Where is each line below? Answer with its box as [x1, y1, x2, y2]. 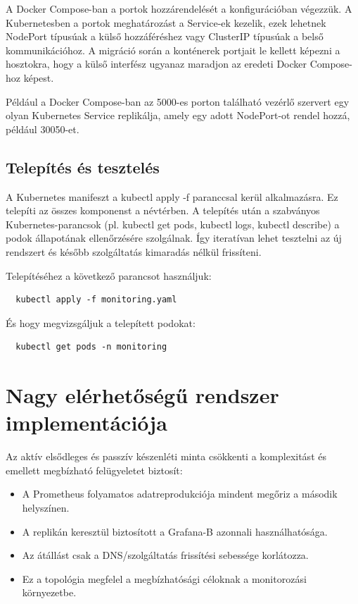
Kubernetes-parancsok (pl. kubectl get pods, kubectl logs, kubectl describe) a [6, 216, 340, 231]
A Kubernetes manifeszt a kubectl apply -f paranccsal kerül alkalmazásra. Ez [6, 189, 338, 204]
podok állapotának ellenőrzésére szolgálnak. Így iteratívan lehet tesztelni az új [6, 230, 342, 245]
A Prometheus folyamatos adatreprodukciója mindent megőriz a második [22, 486, 338, 501]
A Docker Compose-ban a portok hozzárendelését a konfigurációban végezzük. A [6, 1, 352, 16]
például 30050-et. [6, 121, 79, 136]
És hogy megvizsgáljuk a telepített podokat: [6, 315, 196, 330]
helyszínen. [22, 500, 70, 514]
